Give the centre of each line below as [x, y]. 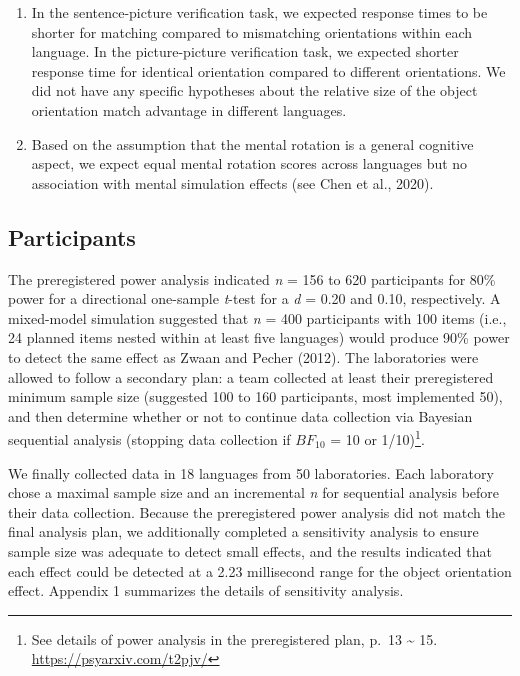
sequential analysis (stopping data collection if [149, 438]
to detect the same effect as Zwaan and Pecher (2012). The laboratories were [243, 356]
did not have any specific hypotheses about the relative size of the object [254, 90]
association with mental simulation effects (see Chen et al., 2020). [232, 182]
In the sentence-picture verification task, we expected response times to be [259, 12]
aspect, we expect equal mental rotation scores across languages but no [249, 163]
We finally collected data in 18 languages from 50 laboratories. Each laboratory [251, 472]
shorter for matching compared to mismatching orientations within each [252, 31]
